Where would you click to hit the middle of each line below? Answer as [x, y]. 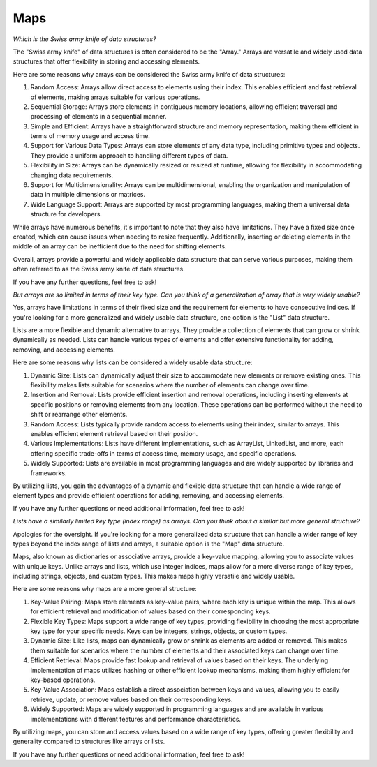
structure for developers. [66, 214]
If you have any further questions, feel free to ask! [85, 282]
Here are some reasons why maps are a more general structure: [105, 589]
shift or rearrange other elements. [79, 415]
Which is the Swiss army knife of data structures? [84, 39]
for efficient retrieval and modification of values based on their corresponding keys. [151, 611]
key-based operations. [63, 680]
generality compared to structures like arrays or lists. [89, 742]
